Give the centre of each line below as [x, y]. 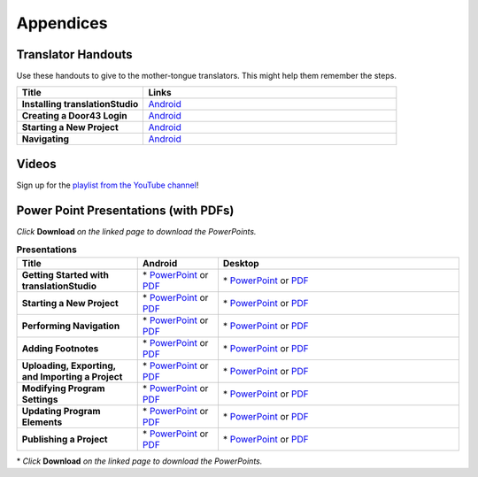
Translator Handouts [74, 54]
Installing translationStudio [80, 104]
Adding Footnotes [60, 348]
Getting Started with [66, 274]
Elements [42, 422]
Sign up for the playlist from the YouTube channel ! [108, 185]
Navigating [46, 139]
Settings [40, 399]
